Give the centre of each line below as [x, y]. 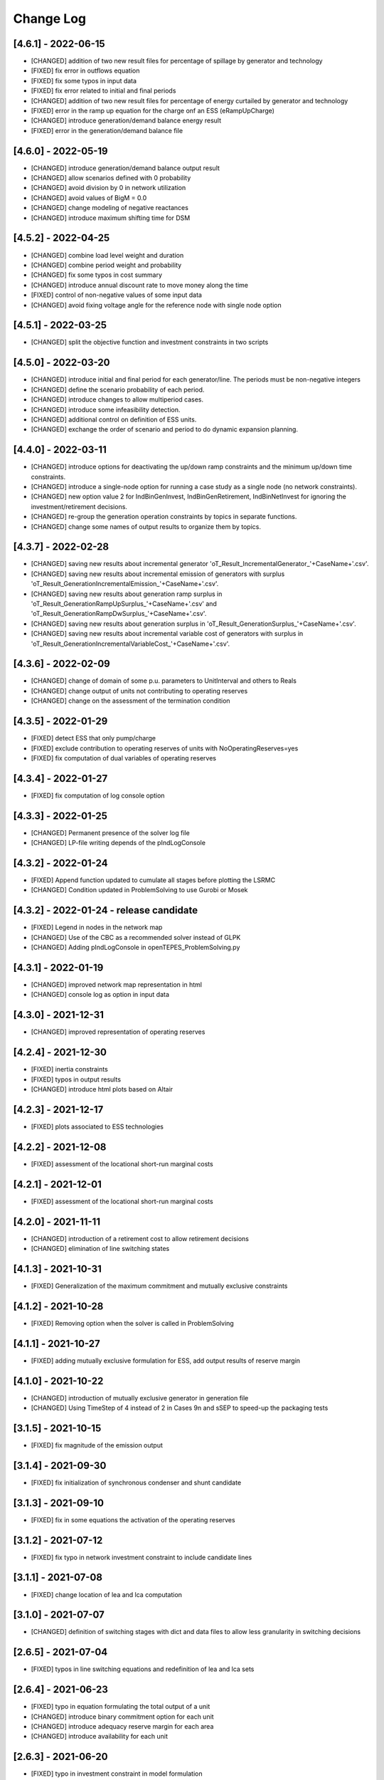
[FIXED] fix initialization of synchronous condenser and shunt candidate [136, 1482]
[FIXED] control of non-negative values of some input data [117, 295]
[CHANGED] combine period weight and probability [106, 265]
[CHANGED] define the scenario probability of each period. [118, 389]
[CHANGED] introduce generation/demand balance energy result [126, 120]
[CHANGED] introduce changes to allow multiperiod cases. [117, 399]
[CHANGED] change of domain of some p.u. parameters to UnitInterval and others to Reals [164, 681]
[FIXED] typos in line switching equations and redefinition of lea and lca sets [143, 1669]
